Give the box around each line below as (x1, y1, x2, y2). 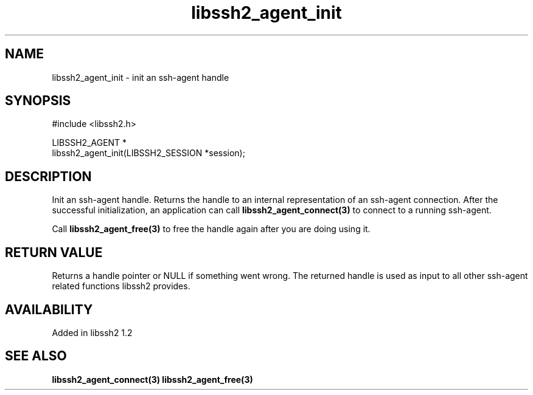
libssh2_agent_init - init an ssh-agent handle (52, 72, 229, 83)
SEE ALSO (5, 348, 67, 364)
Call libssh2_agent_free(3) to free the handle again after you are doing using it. (52, 224, 371, 235)
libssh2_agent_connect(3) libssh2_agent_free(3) (52, 374, 253, 385)
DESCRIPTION (5, 168, 92, 184)
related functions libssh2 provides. (52, 281, 190, 292)
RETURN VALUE (5, 244, 103, 260)
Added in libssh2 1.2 (52, 327, 133, 338)
